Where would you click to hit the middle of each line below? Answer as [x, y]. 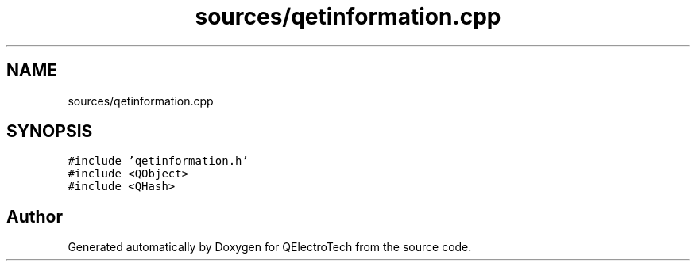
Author [35, 216]
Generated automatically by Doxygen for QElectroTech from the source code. [270, 247]
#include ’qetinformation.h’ [158, 161]
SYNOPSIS [50, 132]
